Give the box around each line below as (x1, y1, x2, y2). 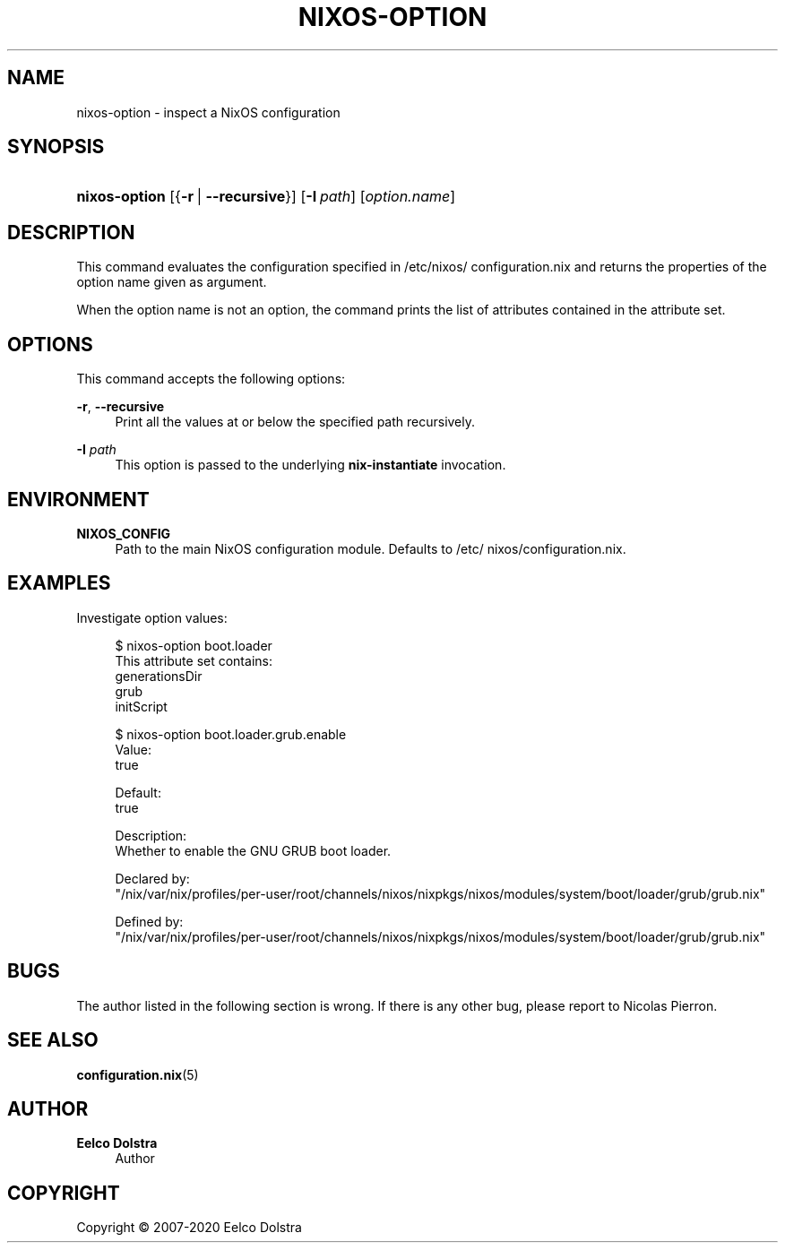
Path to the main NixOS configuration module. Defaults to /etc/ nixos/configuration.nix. (115, 540, 626, 556)
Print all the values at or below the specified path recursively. (115, 414, 476, 430)
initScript (115, 698, 168, 714)
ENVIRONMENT (7, 487, 150, 511)
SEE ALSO (7, 1029, 99, 1052)
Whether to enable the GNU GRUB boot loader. (115, 842, 392, 858)
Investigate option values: (76, 609, 228, 625)
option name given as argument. (76, 274, 267, 290)
